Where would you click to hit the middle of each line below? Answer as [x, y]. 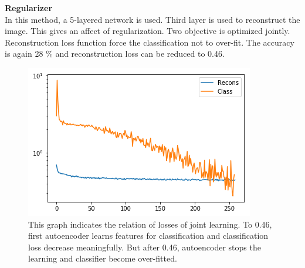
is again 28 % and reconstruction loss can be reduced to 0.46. [115, 54]
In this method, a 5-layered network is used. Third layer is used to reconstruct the [152, 19]
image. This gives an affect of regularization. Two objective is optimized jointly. [148, 31]
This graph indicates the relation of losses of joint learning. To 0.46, [150, 224]
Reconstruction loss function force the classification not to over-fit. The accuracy [150, 42]
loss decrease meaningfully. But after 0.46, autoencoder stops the [145, 247]
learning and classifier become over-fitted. [103, 258]
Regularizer [29, 8]
